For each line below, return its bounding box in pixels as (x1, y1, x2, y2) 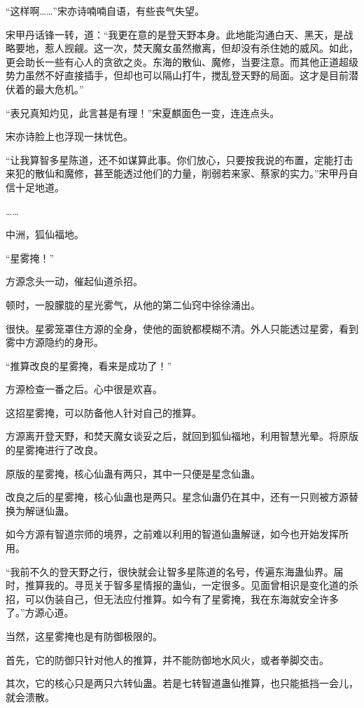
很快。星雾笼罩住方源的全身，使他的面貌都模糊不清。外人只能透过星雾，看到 (6, 321, 358, 335)
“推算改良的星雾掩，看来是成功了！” (6, 358, 172, 373)
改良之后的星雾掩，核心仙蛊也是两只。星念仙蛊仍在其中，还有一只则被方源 (6, 490, 349, 504)
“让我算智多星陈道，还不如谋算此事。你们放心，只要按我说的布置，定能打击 (6, 152, 353, 167)
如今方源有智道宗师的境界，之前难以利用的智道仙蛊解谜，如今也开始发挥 (6, 527, 339, 541)
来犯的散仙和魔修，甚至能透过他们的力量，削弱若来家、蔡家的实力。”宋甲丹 (6, 166, 349, 181)
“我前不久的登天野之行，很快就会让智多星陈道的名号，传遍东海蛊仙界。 (6, 564, 334, 578)
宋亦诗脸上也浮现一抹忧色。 (6, 129, 133, 144)
